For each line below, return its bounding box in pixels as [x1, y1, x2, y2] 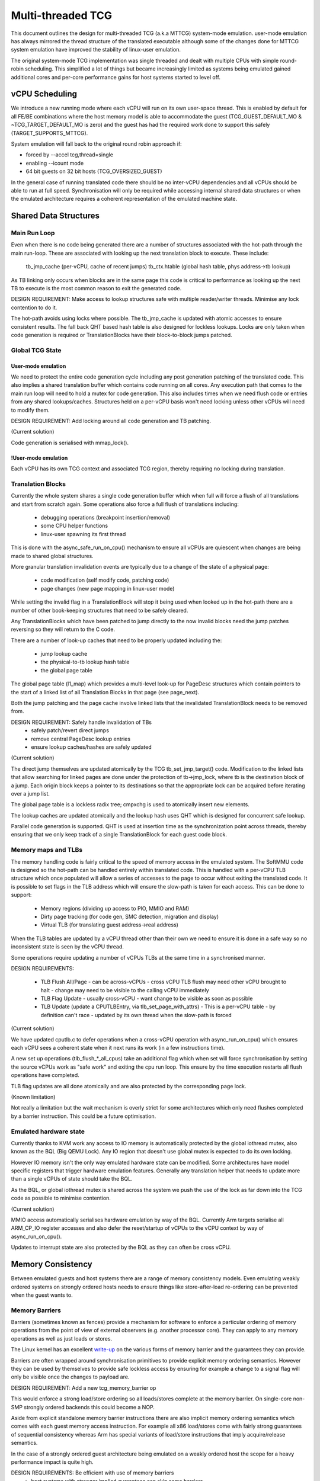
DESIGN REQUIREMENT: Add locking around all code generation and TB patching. [11, 417, 212, 424]
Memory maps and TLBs [11, 846, 83, 854]
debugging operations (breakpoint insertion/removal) [40, 514, 171, 521]
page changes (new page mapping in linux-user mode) [40, 585, 175, 592]
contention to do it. [11, 304, 57, 311]
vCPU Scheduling [11, 89, 77, 99]
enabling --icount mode [25, 159, 84, 166]
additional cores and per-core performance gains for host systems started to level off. [11, 73, 220, 81]
